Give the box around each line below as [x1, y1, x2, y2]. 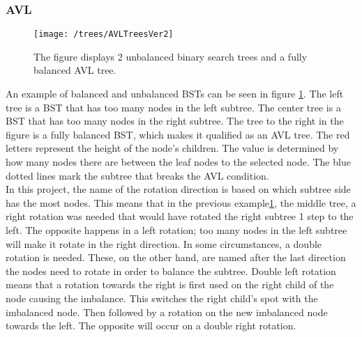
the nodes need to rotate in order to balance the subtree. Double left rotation [6, 263, 336, 278]
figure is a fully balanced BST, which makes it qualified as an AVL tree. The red [6, 127, 350, 141]
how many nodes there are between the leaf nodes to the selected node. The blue [6, 155, 351, 169]
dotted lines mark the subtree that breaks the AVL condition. [6, 168, 269, 182]
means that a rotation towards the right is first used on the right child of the [6, 277, 334, 292]
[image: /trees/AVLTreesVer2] [33, 29, 174, 40]
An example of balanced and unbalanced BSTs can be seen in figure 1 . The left [6, 86, 344, 101]
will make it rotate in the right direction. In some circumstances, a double [6, 236, 322, 251]
